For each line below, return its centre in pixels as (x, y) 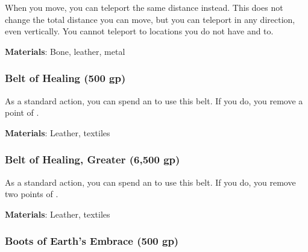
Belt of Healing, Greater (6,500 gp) (93, 159)
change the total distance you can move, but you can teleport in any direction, (150, 19)
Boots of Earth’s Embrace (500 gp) (92, 241)
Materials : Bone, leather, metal (65, 51)
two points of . (32, 194)
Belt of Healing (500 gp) (65, 78)
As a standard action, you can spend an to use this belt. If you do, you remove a (154, 100)
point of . (22, 112)
